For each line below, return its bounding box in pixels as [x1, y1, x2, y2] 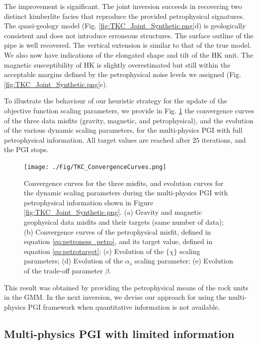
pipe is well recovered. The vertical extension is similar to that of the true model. [4, 40, 252, 50]
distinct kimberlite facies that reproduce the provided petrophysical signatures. [4, 10, 245, 21]
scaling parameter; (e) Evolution [134, 256, 233, 266]
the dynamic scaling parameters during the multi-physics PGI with [24, 187, 228, 198]
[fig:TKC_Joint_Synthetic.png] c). [4, 79, 108, 89]
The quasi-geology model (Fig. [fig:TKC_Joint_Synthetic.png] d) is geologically [4, 20, 246, 31]
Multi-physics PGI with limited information [4, 326, 235, 341]
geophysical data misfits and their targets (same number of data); [24, 216, 224, 227]
